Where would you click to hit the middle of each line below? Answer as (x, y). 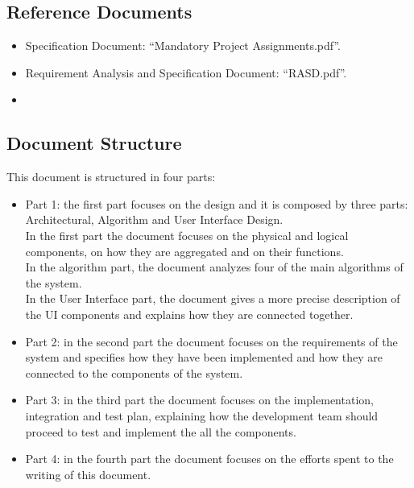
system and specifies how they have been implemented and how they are (204, 357)
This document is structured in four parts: (111, 177)
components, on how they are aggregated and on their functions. (184, 251)
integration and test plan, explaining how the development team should (202, 415)
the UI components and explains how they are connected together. (189, 314)
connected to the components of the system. (134, 372)
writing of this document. (88, 474)
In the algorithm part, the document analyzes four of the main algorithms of (214, 267)
